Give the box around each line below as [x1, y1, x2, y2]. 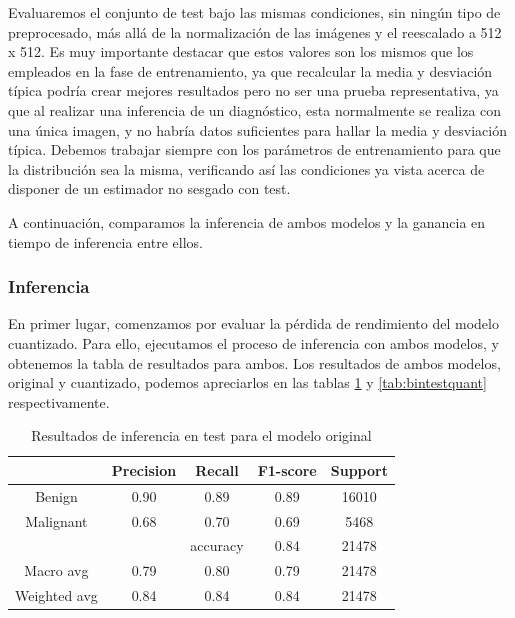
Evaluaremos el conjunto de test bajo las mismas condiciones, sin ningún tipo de [8, 2, 501, 22]
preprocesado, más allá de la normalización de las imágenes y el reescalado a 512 [8, 21, 502, 42]
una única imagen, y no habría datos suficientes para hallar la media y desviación [8, 119, 507, 140]
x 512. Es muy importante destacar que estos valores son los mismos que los [8, 41, 474, 62]
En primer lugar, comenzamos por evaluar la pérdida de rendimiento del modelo [8, 313, 499, 334]
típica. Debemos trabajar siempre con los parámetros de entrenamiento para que [8, 139, 501, 160]
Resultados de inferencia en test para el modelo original [31, 425, 372, 446]
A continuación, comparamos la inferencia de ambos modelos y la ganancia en [8, 211, 486, 232]
